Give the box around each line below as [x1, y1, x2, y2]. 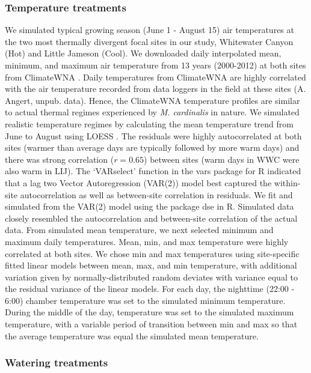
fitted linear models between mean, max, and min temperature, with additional [5, 259, 297, 271]
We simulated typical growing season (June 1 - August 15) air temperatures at [5, 23, 294, 36]
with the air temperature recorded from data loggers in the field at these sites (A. [5, 82, 306, 95]
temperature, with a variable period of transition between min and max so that [5, 318, 298, 330]
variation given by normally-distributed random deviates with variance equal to [5, 270, 298, 283]
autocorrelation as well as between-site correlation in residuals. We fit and [20, 188, 293, 201]
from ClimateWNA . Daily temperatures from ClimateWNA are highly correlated [5, 70, 306, 83]
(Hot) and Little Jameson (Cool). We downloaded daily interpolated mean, [5, 47, 282, 59]
